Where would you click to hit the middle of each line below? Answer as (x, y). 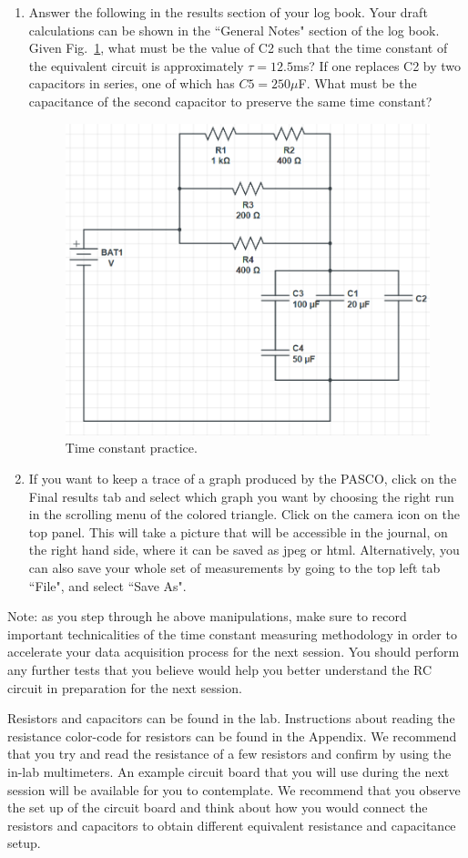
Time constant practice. (131, 448)
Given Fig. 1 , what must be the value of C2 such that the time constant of (238, 48)
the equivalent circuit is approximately (136, 65)
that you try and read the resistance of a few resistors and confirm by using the (229, 754)
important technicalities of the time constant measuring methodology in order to (232, 633)
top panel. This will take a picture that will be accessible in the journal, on (238, 531)
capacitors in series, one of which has (132, 83)
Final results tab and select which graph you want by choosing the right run (241, 496)
